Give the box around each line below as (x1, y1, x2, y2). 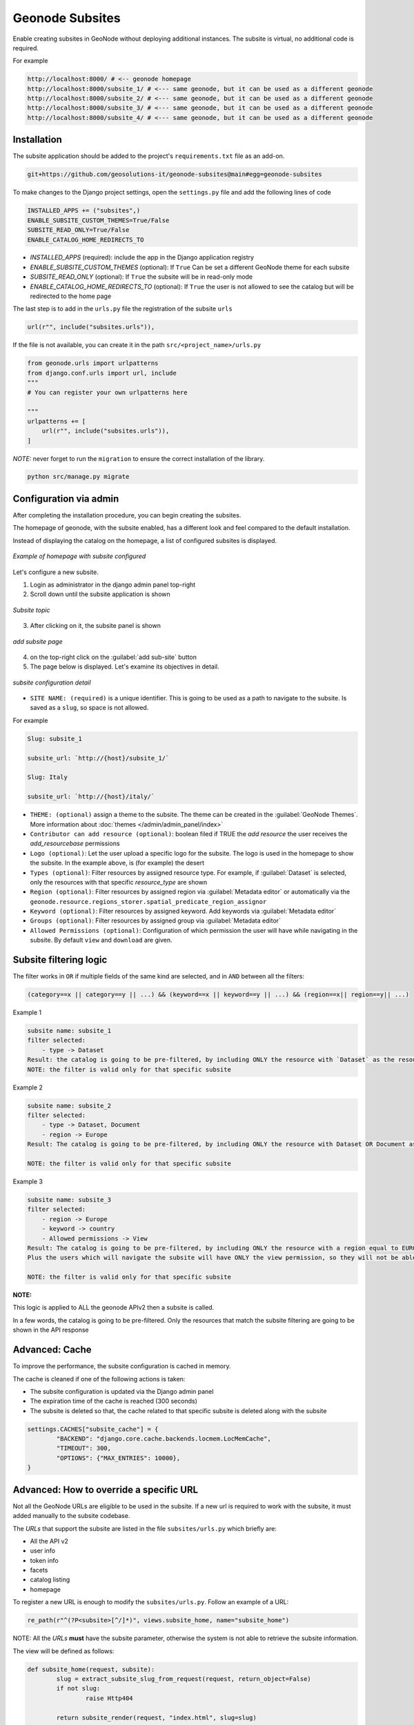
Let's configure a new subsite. (12, 568, 99, 576)
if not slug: (56, 1684, 101, 1693)
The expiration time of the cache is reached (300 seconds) (30, 1397, 198, 1406)
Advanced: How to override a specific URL (12, 1483, 199, 1495)
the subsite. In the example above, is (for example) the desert (30, 859, 205, 867)
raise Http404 (85, 1694, 134, 1702)
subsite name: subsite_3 (27, 1196, 112, 1203)
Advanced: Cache (12, 1344, 92, 1356)
